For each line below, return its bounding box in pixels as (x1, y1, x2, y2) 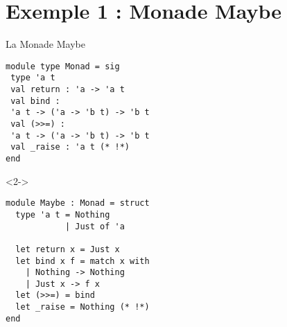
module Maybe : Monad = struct (6, 198, 150, 209)
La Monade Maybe (6, 37, 85, 51)
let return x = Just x (15, 244, 120, 254)
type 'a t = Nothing (15, 209, 110, 220)
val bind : (10, 96, 60, 106)
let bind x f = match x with (15, 256, 150, 266)
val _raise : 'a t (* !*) (10, 142, 130, 152)
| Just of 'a (64, 221, 125, 231)
